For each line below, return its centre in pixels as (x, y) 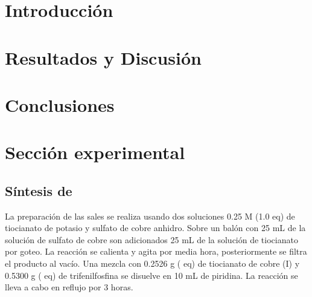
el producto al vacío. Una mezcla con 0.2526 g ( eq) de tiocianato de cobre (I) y (152, 263)
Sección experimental (95, 152)
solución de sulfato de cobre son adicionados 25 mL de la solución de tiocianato (151, 239)
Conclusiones (60, 104)
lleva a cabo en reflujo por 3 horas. (69, 287)
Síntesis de (39, 190)
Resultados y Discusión (103, 57)
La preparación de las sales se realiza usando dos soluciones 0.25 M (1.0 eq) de (150, 216)
